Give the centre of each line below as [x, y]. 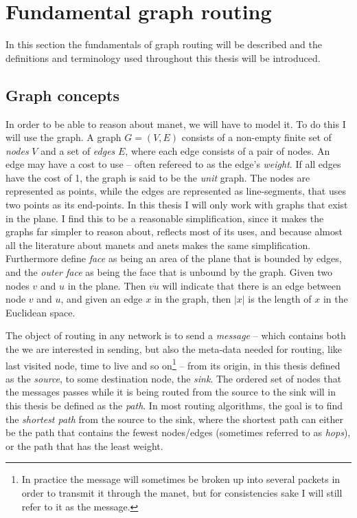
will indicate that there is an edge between [252, 285]
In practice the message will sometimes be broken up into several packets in [181, 479]
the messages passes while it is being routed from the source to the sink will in [171, 392]
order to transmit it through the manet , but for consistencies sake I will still [182, 493]
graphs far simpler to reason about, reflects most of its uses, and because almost [174, 231]
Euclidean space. [41, 312]
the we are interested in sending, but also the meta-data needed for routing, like [174, 349]
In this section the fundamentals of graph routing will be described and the [164, 44]
